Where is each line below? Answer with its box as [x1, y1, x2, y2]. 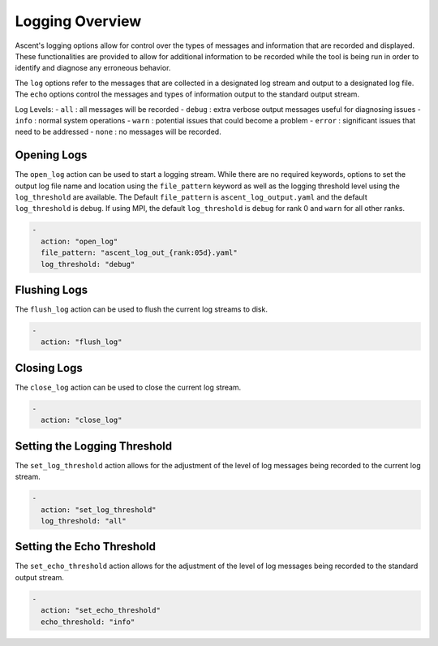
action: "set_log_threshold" [41, 505, 157, 515]
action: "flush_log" [41, 338, 122, 347]
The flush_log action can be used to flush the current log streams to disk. [15, 304, 268, 314]
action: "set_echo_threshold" [41, 605, 161, 615]
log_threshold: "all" [41, 516, 127, 525]
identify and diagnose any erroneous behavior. [15, 63, 171, 73]
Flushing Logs [15, 282, 88, 296]
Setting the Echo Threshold [15, 540, 157, 553]
